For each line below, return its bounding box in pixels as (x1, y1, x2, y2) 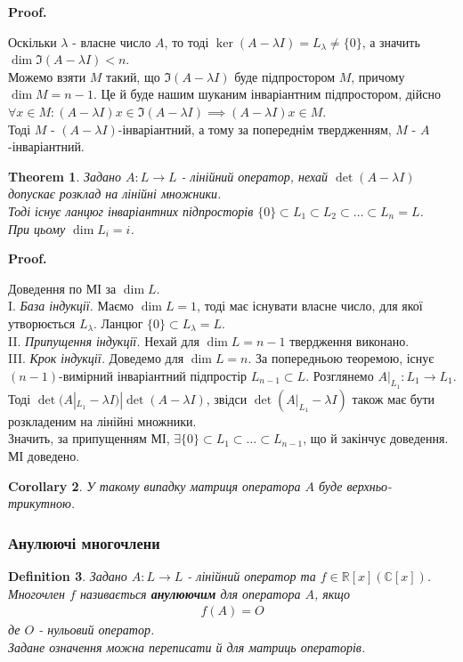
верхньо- (346, 476, 393, 495)
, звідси (206, 389, 248, 408)
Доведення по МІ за (8, 279, 117, 297)
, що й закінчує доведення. (303, 429, 449, 448)
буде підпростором (234, 67, 336, 85)
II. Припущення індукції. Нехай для (8, 331, 200, 350)
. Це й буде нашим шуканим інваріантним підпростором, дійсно (93, 85, 441, 103)
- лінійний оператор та (187, 567, 316, 585)
